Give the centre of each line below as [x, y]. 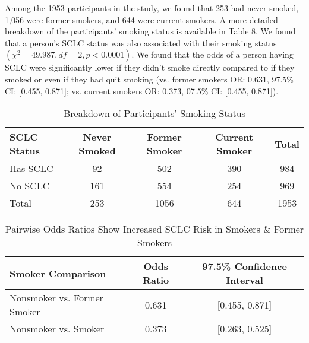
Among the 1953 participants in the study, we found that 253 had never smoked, [152, 8]
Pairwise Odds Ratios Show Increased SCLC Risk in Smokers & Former [154, 229]
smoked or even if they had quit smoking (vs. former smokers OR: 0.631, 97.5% [149, 79]
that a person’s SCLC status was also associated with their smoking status [141, 42]
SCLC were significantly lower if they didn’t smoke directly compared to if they [150, 67]
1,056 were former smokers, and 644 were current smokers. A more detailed [141, 19]
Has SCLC [31, 169]
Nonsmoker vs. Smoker [57, 329]
